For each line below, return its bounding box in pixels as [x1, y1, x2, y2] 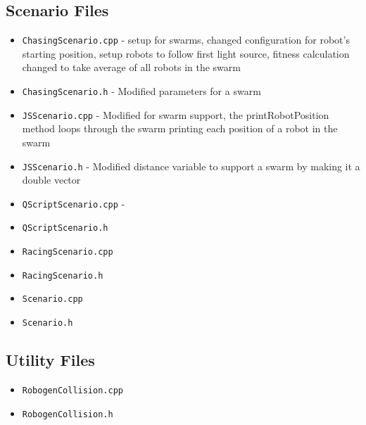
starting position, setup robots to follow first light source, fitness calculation [22, 46, 350, 61]
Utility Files [6, 349, 95, 371]
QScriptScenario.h [22, 223, 108, 234]
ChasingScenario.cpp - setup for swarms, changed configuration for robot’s [22, 32, 350, 47]
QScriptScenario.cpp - [22, 196, 125, 210]
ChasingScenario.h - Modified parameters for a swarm [22, 84, 261, 99]
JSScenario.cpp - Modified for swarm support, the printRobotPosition [22, 107, 329, 122]
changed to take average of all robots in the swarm [22, 60, 241, 75]
